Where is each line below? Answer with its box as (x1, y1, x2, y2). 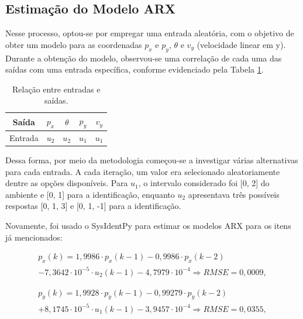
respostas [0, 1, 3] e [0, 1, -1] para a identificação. (5, 200, 181, 212)
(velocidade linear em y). (197, 38, 286, 50)
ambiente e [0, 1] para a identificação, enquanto (5, 188, 175, 200)
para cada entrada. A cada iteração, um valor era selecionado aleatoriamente (5, 165, 280, 177)
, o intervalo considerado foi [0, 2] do (138, 177, 270, 189)
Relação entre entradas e (12, 83, 101, 95)
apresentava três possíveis (188, 188, 280, 200)
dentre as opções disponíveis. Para (5, 177, 128, 189)
